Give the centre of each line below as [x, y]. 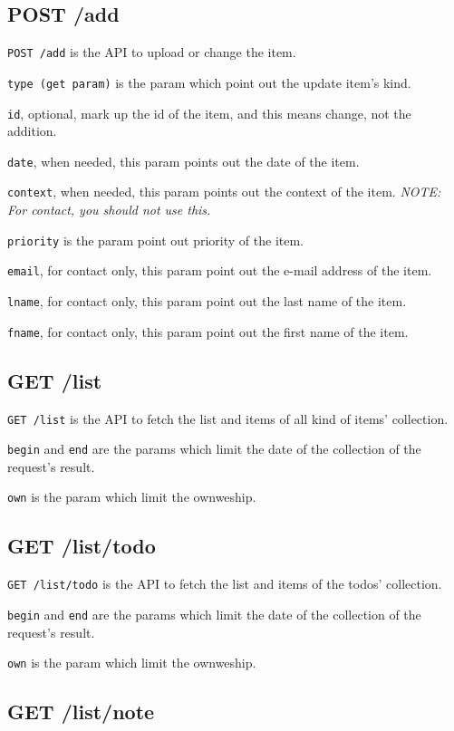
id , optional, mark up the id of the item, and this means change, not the [209, 113]
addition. [32, 131]
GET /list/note [81, 712]
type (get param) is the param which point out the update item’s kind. [209, 82]
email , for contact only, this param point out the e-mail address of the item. [220, 270]
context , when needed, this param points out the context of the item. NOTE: [224, 192]
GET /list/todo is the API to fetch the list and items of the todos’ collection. [225, 584]
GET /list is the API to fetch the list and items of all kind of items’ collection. [228, 418]
